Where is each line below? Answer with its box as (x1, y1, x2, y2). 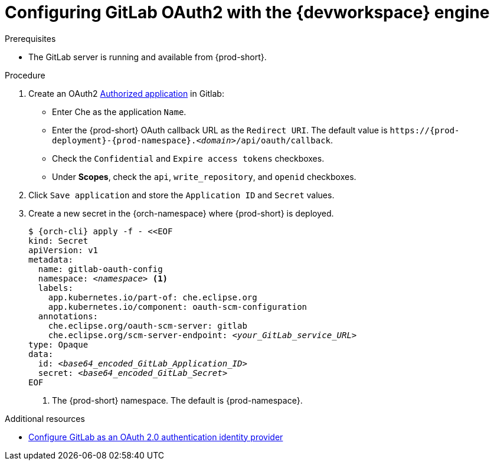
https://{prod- (390, 125, 460, 135)
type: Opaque (28, 339, 89, 349)
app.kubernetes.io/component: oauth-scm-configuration (48, 302, 307, 312)
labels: (38, 283, 73, 293)
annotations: (38, 311, 99, 321)
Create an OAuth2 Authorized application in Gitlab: (28, 88, 224, 99)
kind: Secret (28, 235, 89, 245)
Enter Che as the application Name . (52, 106, 187, 117)
